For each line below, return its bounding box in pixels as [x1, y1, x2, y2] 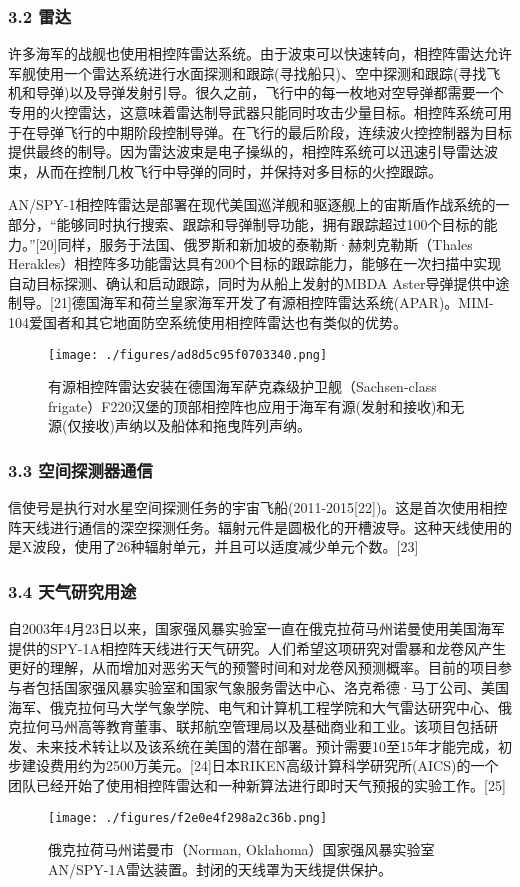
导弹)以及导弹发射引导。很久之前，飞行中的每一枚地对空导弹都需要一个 [35, 82, 504, 103]
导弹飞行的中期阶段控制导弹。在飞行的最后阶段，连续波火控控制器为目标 [35, 121, 512, 142]
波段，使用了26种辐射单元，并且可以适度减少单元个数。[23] [32, 536, 419, 557]
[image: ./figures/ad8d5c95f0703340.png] [48, 347, 328, 362]
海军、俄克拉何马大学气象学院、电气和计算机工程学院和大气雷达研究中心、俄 [8, 696, 512, 717]
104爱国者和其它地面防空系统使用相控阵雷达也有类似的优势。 [8, 311, 407, 332]
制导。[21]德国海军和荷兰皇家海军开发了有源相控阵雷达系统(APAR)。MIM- [8, 292, 494, 313]
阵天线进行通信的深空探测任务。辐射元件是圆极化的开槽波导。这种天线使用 [8, 516, 498, 537]
